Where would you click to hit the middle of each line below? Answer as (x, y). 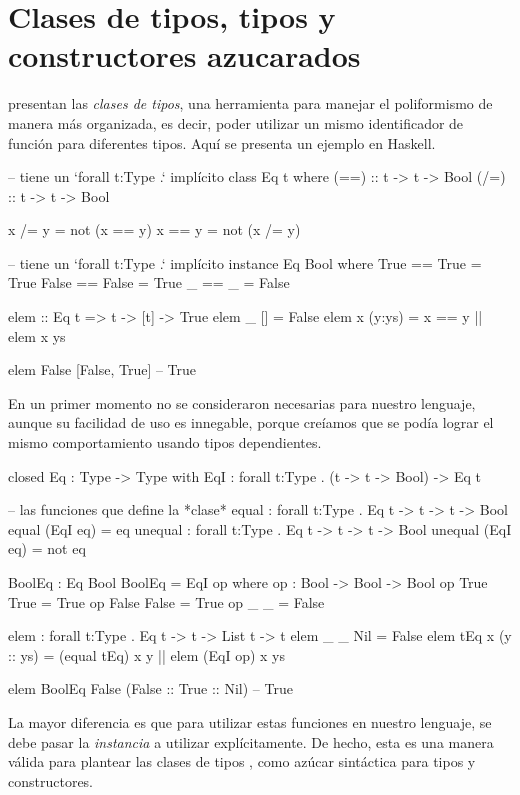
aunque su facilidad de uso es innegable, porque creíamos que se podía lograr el (251, 422)
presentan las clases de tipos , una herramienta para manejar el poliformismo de (250, 103)
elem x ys (37, 335)
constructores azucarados (184, 55)
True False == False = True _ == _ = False (149, 282)
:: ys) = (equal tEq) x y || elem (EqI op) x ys (147, 654)
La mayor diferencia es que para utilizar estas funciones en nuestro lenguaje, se (250, 721)
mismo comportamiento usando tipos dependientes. (165, 442)
